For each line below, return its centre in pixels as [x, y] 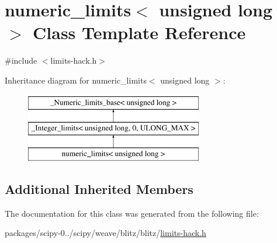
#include [21, 60]
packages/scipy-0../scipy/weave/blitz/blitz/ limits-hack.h [105, 233]
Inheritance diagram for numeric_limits [76, 80]
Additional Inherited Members [99, 188]
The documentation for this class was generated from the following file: [132, 213]
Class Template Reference [139, 32]
